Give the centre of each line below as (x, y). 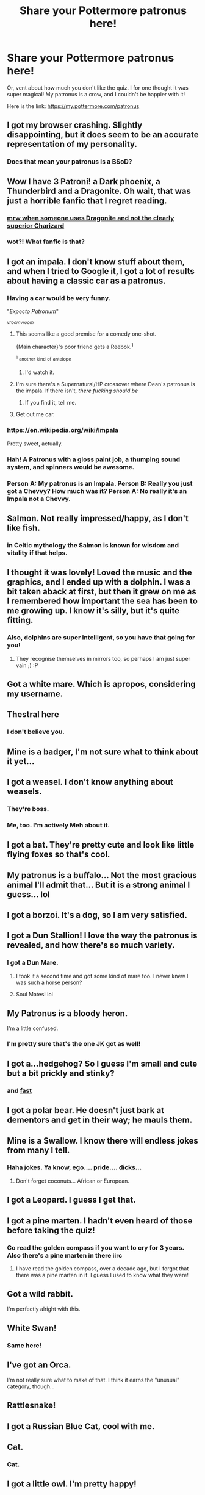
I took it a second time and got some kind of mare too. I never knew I (102, 976)
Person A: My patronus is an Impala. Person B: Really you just (100, 483)
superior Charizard (36, 225)
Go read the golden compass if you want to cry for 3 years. (96, 1247)
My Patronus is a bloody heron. (67, 1014)
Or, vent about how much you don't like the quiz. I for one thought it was (98, 88)
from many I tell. (38, 1150)
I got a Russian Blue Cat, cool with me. (81, 1426)
